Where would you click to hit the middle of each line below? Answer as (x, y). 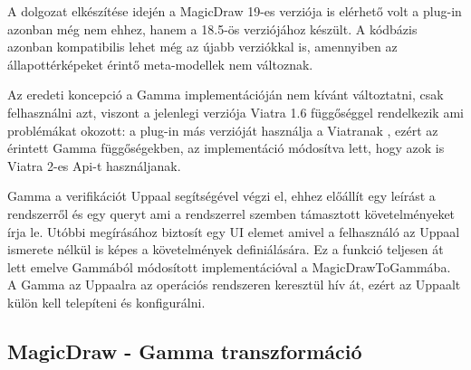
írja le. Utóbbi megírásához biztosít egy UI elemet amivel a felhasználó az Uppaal (234, 231)
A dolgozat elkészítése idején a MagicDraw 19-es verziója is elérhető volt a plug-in (235, 11)
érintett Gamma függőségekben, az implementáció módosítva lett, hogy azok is (226, 148)
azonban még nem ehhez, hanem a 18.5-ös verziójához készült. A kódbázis (212, 28)
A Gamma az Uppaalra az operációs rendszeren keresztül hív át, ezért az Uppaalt (234, 285)
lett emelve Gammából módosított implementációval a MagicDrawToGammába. (229, 266)
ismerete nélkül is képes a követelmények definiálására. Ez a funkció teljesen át (226, 249)
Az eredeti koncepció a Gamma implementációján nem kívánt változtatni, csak (226, 95)
